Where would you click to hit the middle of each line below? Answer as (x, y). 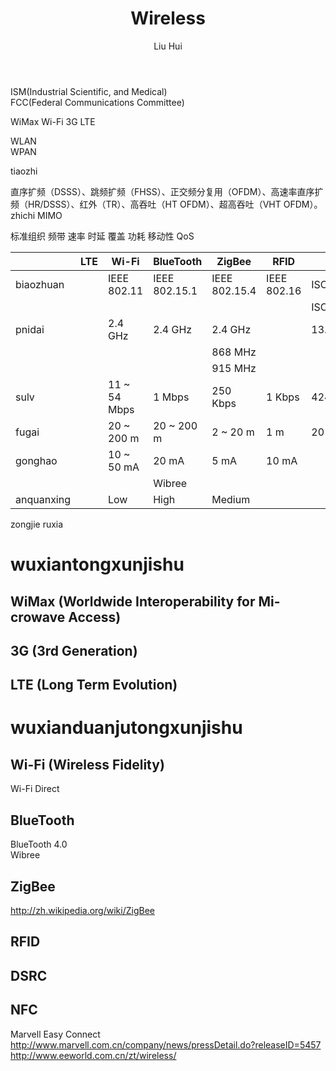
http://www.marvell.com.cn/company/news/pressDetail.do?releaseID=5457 (166, 1044)
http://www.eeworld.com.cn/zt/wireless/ (93, 1055)
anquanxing (43, 499)
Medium (231, 499)
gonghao (36, 460)
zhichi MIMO (36, 215)
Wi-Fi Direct (35, 789)
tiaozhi (24, 171)
